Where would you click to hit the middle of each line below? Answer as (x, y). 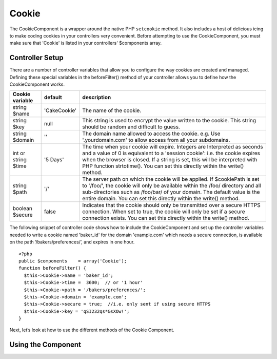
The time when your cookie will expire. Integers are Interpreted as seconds (173, 147)
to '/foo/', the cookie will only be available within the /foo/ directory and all (172, 186)
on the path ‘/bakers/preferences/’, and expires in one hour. (72, 242)
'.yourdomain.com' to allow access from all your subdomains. (156, 140)
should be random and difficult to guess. (131, 127)
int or (19, 153)
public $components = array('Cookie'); (73, 261)
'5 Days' (54, 160)
